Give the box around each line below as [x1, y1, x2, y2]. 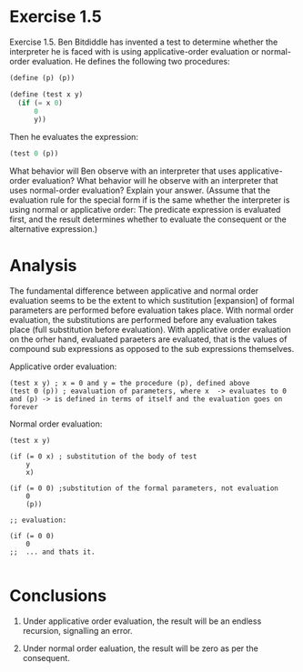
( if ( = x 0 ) [17, 98, 64, 107]
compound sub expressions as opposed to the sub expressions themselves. [9, 344, 295, 355]
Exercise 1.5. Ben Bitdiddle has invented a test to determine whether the [9, 36, 278, 47]
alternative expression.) [9, 224, 98, 235]
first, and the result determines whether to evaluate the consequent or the [9, 214, 287, 225]
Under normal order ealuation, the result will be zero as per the [22, 643, 259, 654]
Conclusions [9, 586, 107, 607]
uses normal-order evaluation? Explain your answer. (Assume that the [9, 185, 271, 196]
